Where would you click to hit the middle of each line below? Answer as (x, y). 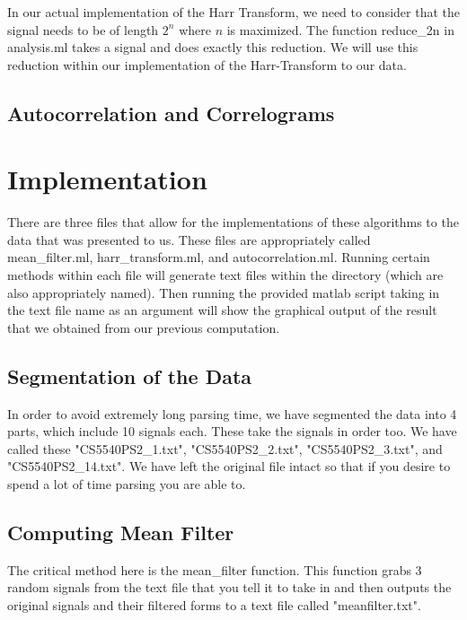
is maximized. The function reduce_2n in (340, 29)
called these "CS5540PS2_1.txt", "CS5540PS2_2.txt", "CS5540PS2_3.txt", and (225, 448)
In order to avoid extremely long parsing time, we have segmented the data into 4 (232, 413)
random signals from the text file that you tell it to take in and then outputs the (229, 587)
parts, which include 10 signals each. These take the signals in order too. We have (232, 431)
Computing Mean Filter (121, 532)
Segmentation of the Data (130, 375)
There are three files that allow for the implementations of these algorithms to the (233, 222)
